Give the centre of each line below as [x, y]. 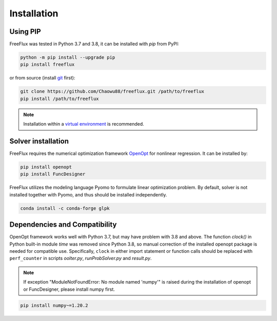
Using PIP [25, 32]
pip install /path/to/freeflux [60, 98]
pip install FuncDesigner [53, 174]
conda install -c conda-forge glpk [65, 208]
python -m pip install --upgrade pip [68, 57]
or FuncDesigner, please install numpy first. [69, 289]
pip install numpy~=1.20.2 [54, 305]
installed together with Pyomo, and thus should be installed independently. [88, 194]
